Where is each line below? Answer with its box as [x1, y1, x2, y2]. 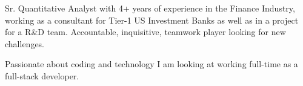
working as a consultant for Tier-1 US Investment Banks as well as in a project [5, 13, 299, 26]
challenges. [5, 37, 45, 50]
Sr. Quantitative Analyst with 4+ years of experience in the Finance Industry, [5, 2, 295, 14]
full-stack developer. [5, 69, 79, 82]
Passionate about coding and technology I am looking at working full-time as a [5, 58, 298, 70]
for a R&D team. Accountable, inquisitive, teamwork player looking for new [5, 25, 286, 38]
